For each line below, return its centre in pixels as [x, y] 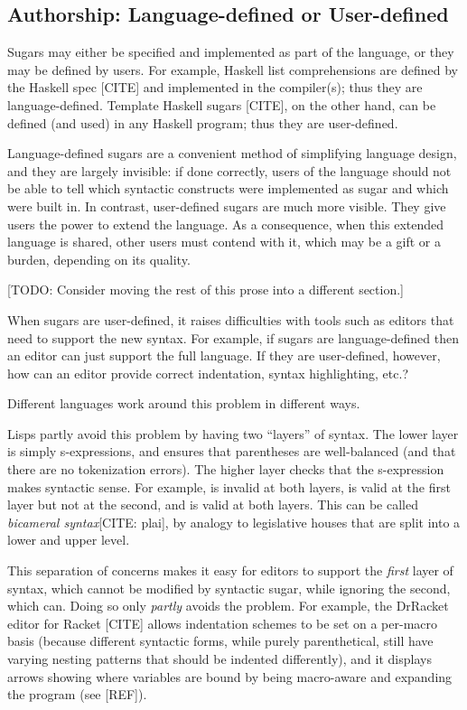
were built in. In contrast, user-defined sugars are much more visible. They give [227, 206]
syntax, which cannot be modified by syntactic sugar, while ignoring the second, [229, 588]
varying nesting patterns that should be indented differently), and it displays [219, 659]
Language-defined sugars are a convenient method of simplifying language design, [232, 153]
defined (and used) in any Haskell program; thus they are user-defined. [203, 122]
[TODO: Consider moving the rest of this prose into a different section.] [205, 290]
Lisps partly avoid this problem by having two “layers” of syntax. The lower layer [233, 433]
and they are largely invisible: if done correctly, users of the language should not [229, 170]
